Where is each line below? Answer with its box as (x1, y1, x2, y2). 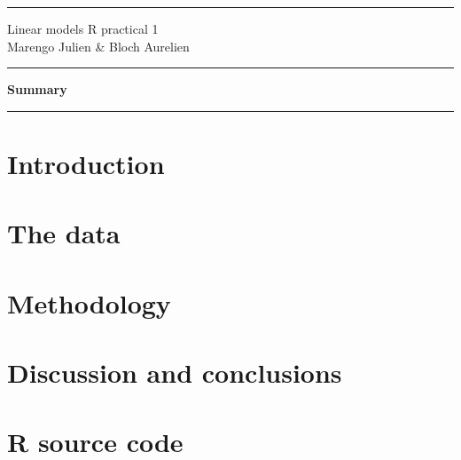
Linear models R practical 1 (7, 20, 159, 37)
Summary (7, 80, 67, 99)
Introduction (7, 145, 165, 181)
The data (7, 215, 121, 251)
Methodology (7, 284, 171, 321)
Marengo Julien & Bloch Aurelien (7, 36, 190, 55)
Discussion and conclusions (7, 354, 342, 391)
